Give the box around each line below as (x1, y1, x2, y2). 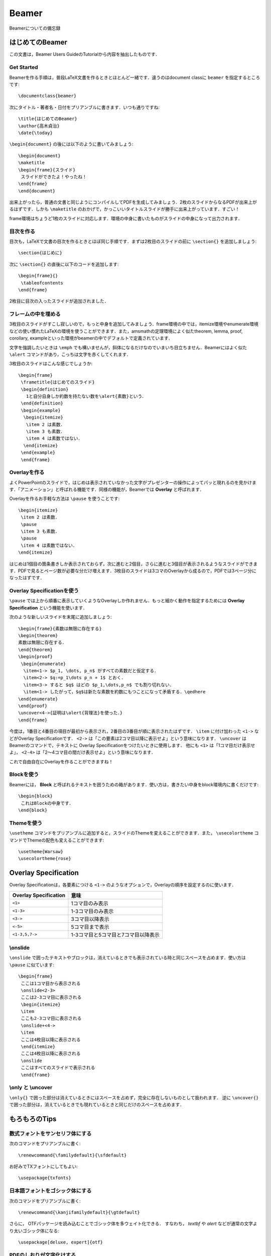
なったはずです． (9, 575, 45, 581)
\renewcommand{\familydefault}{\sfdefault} (18, 1152, 127, 1158)
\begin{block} (18, 793, 53, 799)
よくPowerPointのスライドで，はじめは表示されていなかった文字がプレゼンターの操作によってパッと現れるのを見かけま (9, 479, 257, 485)
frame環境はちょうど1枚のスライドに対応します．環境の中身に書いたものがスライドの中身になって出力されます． (9, 215, 243, 221)
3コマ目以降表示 (71, 915, 110, 922)
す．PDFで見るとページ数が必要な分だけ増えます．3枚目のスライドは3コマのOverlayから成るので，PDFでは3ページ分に (9, 568, 257, 574)
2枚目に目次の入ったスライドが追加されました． (9, 298, 109, 304)
